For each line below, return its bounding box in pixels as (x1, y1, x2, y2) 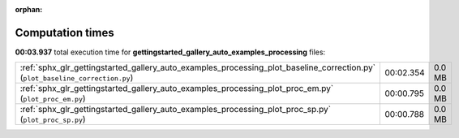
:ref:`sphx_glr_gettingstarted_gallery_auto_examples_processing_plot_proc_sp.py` (19, 104, 332, 115)
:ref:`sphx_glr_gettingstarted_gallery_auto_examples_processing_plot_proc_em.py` (19, 83, 334, 94)
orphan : (15, 5, 43, 14)
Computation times (15, 25, 114, 40)
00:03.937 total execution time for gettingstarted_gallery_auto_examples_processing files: (15, 47, 326, 57)
